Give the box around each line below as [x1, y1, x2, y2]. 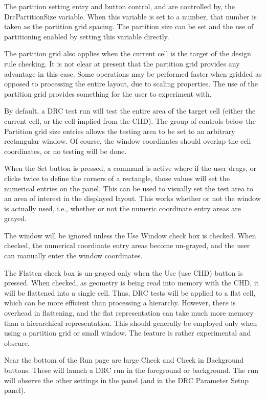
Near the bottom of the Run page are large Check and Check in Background [4, 354, 244, 365]
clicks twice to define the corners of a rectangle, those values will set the [4, 172, 230, 183]
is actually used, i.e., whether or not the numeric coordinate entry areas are [4, 203, 241, 213]
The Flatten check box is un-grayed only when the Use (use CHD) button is [4, 267, 243, 278]
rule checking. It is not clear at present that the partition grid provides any [4, 58, 240, 69]
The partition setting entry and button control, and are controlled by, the [4, 1, 235, 11]
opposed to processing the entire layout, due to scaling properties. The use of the [4, 78, 258, 89]
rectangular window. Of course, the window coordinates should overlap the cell [4, 136, 251, 146]
